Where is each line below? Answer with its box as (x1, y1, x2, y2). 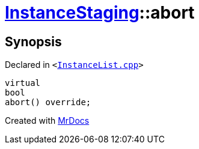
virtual (5, 78, 41, 88)
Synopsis (5, 34, 62, 49)
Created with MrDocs (5, 115, 90, 126)
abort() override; (5, 97, 91, 108)
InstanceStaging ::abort (5, 2, 195, 23)
